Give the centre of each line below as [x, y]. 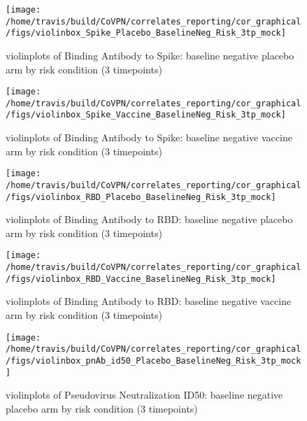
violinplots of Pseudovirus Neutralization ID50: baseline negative [144, 395]
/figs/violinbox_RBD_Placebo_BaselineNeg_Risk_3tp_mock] [141, 197]
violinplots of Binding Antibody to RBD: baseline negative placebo [149, 219]
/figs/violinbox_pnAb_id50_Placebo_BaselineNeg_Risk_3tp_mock [153, 361]
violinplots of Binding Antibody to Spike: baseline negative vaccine [149, 137]
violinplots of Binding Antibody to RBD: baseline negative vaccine [149, 301]
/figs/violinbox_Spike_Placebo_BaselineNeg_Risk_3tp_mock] [146, 33]
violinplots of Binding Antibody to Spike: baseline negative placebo [150, 55]
